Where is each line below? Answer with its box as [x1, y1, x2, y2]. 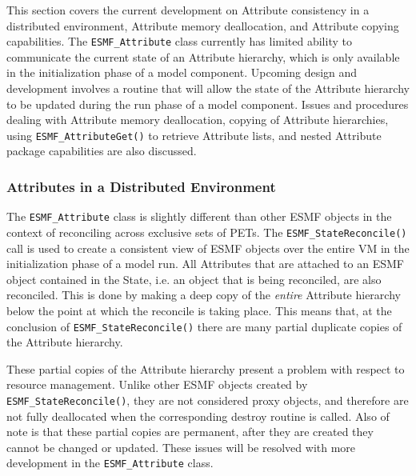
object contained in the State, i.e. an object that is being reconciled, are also [6, 270, 382, 287]
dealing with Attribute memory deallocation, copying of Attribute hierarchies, [6, 111, 389, 128]
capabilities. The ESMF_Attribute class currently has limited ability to [6, 33, 352, 50]
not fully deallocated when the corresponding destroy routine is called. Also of [6, 407, 390, 424]
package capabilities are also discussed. [6, 142, 197, 159]
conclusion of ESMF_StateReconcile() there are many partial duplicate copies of [6, 318, 402, 334]
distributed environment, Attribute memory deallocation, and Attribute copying [6, 17, 399, 34]
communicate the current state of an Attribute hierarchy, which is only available [6, 48, 400, 65]
